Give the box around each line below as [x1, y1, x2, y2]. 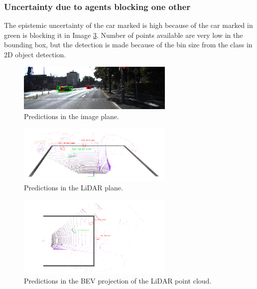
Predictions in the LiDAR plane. [24, 182, 123, 193]
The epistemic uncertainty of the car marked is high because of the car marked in [4, 20, 253, 30]
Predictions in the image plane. [24, 111, 119, 121]
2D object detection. [4, 49, 66, 59]
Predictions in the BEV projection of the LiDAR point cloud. [24, 275, 212, 286]
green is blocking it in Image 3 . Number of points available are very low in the [4, 29, 243, 40]
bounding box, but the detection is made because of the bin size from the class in [4, 39, 253, 50]
